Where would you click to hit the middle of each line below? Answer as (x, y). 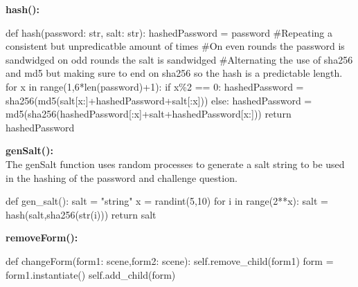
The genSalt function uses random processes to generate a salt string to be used (175, 164)
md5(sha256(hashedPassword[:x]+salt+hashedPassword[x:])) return (149, 114)
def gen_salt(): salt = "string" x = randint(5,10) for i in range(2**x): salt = (167, 201)
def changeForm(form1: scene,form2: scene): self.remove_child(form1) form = (170, 260)
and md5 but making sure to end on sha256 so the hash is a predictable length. (174, 73)
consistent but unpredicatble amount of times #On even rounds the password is (175, 46)
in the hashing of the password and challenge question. (122, 177)
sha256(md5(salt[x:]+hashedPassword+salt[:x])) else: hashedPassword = (159, 100)
